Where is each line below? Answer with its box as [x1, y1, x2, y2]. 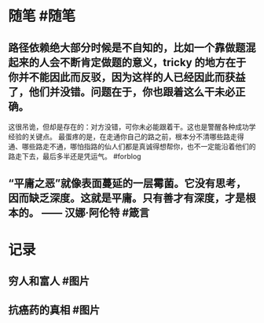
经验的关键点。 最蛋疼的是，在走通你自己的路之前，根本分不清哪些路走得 [8, 132, 244, 141]
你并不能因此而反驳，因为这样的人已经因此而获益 [8, 70, 246, 83]
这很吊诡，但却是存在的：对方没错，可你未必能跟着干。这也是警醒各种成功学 [8, 123, 256, 131]
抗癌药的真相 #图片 [8, 303, 101, 317]
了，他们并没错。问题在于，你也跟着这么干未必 [8, 85, 236, 98]
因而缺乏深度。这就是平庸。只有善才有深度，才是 [8, 192, 246, 205]
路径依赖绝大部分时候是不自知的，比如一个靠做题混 [8, 41, 256, 54]
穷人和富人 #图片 [8, 274, 90, 288]
